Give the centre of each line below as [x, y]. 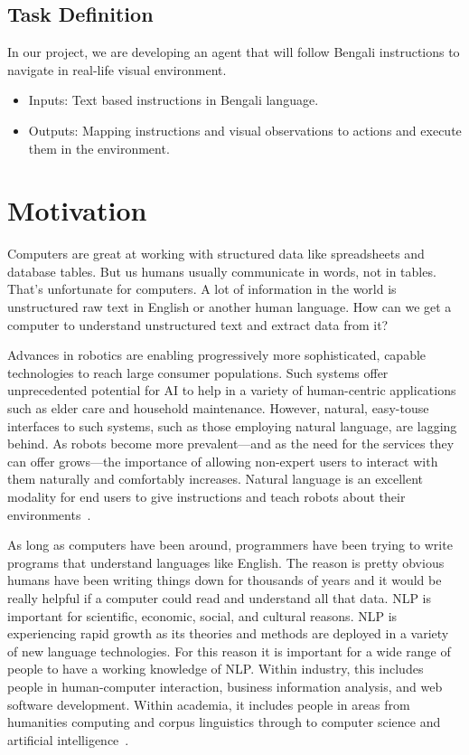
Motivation [77, 210]
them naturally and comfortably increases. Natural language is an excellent [216, 479]
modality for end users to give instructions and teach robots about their [206, 497]
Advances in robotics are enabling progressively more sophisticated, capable [217, 355]
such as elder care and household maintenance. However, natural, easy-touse [218, 408]
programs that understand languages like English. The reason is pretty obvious [226, 562]
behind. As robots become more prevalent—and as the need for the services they [231, 444]
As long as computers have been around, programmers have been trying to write [230, 545]
